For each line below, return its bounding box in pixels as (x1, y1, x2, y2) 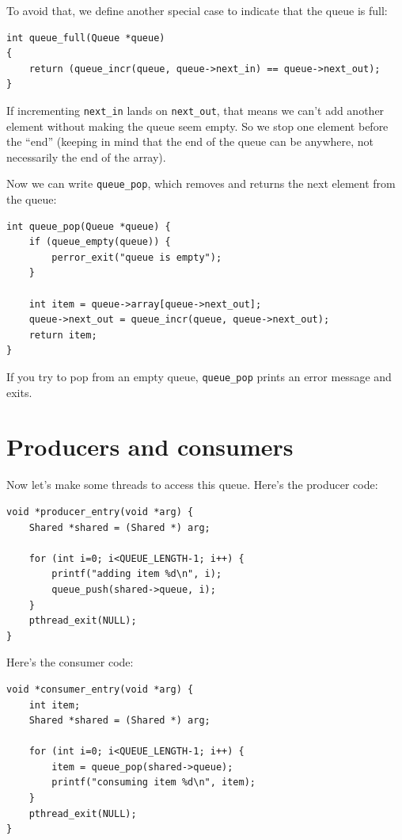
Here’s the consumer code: (6, 654, 134, 670)
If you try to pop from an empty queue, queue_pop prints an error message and (6, 368, 392, 384)
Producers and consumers (6, 430, 294, 463)
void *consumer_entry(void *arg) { (6, 683, 194, 695)
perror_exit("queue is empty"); (51, 251, 222, 263)
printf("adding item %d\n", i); (51, 568, 222, 580)
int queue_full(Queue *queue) (6, 32, 165, 44)
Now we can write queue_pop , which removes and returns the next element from (6, 175, 396, 192)
